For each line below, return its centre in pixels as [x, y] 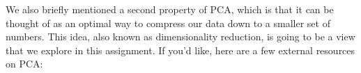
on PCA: [24, 64]
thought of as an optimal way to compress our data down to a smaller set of [168, 23]
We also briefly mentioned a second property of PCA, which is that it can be [170, 9]
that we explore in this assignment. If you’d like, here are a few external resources [180, 50]
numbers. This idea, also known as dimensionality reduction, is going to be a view [180, 36]
